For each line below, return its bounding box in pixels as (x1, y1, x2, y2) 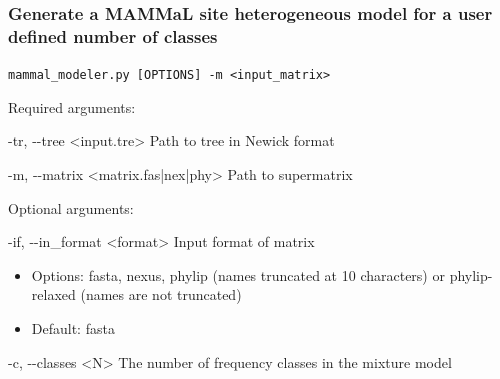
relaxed (31, 284, 76, 305)
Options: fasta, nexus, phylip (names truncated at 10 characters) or (31, 264, 445, 285)
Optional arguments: (8, 197, 134, 218)
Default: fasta (31, 317, 115, 338)
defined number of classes (8, 23, 218, 48)
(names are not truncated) (80, 284, 242, 305)
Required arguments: (8, 96, 136, 117)
